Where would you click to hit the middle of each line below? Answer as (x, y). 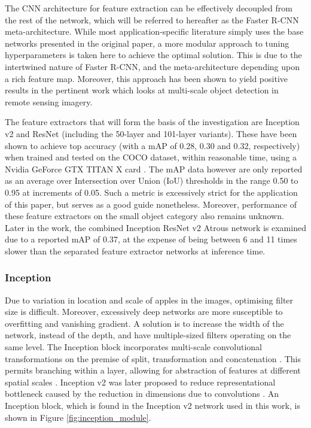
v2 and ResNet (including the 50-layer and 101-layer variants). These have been (151, 133)
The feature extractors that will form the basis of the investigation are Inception (152, 122)
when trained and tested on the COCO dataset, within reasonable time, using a (151, 157)
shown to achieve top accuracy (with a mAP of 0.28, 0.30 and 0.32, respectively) (153, 145)
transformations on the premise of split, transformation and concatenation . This (153, 358)
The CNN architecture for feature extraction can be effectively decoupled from (149, 8)
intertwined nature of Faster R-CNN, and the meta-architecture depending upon (153, 66)
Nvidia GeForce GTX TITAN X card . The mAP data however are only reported (154, 169)
